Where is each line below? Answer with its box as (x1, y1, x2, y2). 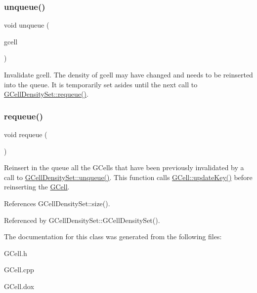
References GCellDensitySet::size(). (4, 198, 110, 208)
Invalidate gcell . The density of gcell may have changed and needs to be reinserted (4, 70, 253, 79)
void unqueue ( (4, 20, 49, 30)
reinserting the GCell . (4, 182, 70, 192)
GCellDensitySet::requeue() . (4, 89, 88, 99)
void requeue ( (4, 129, 47, 139)
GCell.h (4, 248, 27, 258)
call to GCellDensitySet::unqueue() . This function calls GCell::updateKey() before (4, 172, 253, 182)
